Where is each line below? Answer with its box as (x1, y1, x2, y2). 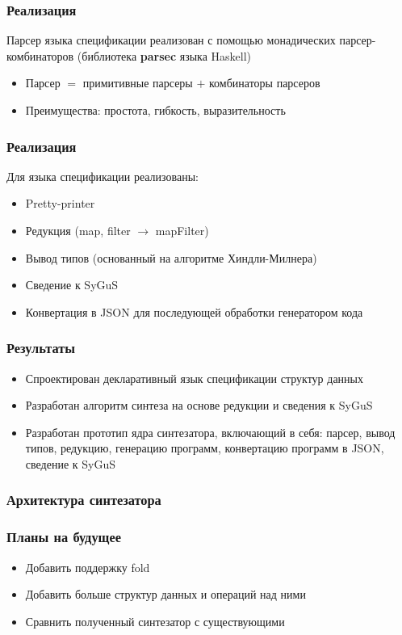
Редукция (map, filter (25, 222, 131, 238)
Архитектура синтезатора (6, 490, 161, 510)
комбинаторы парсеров (208, 74, 320, 91)
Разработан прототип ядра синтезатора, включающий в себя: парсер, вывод (25, 423, 396, 440)
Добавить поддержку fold (25, 558, 150, 575)
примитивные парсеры (82, 74, 193, 91)
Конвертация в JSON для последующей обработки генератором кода (25, 303, 363, 320)
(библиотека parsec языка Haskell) (77, 47, 252, 64)
